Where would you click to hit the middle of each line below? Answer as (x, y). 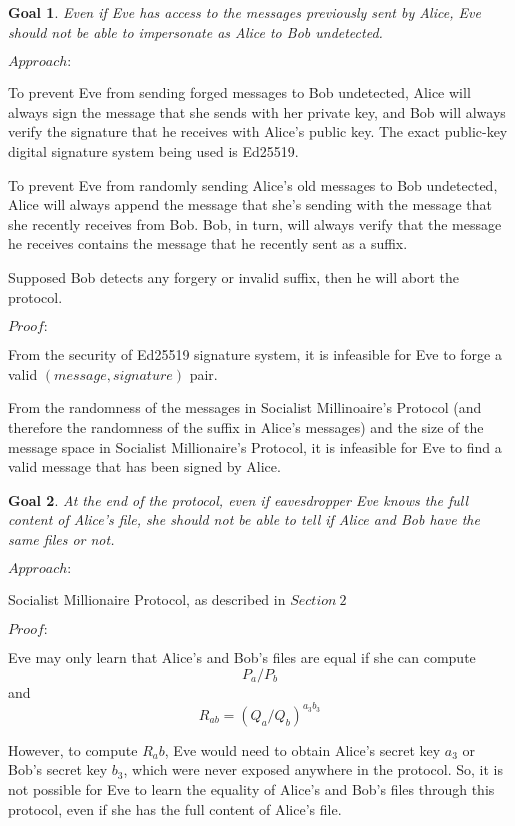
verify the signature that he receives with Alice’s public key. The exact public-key (258, 131)
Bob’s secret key (58, 769)
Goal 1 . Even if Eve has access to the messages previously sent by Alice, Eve (244, 12)
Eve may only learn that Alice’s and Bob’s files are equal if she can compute (242, 657)
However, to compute (73, 749)
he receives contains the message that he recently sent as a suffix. (208, 243)
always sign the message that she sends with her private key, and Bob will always (257, 111)
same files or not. (61, 538)
